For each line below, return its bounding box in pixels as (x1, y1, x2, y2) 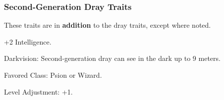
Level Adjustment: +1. (4, 86, 73, 97)
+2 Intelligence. (4, 36, 52, 47)
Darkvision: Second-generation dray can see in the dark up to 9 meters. (4, 53, 221, 63)
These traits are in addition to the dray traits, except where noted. (4, 20, 211, 30)
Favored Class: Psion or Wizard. (4, 70, 102, 80)
